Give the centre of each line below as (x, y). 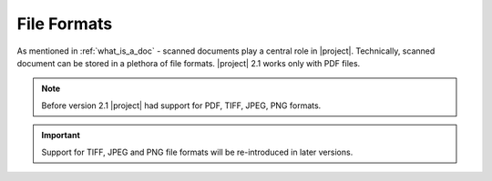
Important (61, 136)
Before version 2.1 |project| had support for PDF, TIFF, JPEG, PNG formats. (181, 106)
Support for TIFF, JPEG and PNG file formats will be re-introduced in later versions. (197, 152)
